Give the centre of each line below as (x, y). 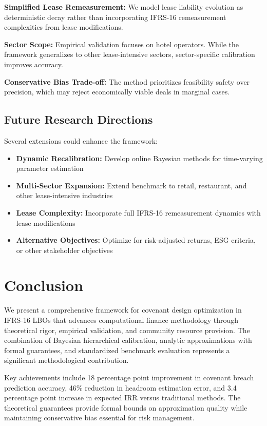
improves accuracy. (34, 64)
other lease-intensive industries (64, 195)
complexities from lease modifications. (64, 27)
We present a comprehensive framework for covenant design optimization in (123, 310)
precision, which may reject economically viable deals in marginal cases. (117, 92)
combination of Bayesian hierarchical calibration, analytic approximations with (128, 340)
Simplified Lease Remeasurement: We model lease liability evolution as (124, 7)
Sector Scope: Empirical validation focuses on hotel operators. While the (122, 44)
